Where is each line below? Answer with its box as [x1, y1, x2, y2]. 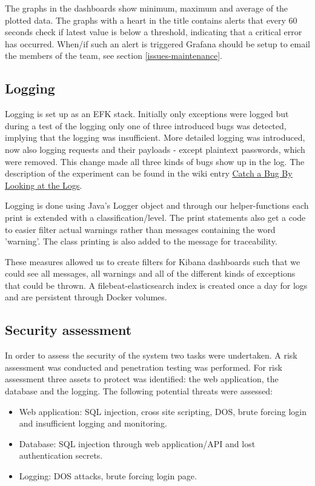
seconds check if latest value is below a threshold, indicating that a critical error [5, 25, 302, 38]
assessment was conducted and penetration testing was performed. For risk [5, 360, 282, 373]
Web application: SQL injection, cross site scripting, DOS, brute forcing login [19, 405, 307, 417]
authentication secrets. [19, 449, 103, 462]
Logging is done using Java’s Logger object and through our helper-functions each [5, 199, 309, 212]
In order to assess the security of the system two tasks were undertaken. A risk [5, 349, 297, 362]
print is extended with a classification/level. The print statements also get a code [5, 211, 306, 223]
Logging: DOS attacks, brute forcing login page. [19, 470, 197, 482]
